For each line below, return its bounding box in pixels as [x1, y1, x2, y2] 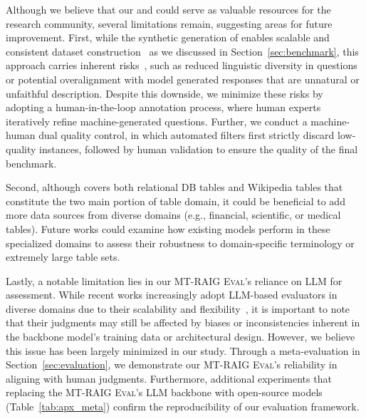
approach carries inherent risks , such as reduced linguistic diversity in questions [6, 58, 357, 73]
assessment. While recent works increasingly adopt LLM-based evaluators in [6, 287, 338, 302]
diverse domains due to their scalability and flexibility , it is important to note [6, 301, 350, 316]
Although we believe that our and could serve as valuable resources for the [6, 2, 331, 16]
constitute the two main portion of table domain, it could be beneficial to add [6, 193, 345, 208]
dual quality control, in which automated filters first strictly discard [38, 128, 335, 143]
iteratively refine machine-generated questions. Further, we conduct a [6, 113, 308, 128]
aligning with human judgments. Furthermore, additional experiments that [6, 371, 332, 386]
